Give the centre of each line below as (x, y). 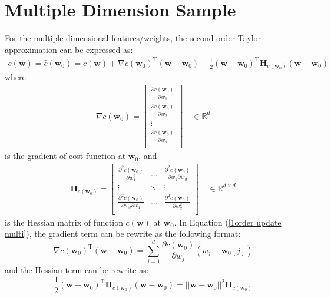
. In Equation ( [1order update (228, 222)
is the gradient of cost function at (65, 156)
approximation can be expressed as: (69, 49)
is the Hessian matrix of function (64, 222)
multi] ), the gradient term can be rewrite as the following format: (123, 234)
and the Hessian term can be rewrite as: (77, 270)
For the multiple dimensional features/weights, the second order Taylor (133, 38)
